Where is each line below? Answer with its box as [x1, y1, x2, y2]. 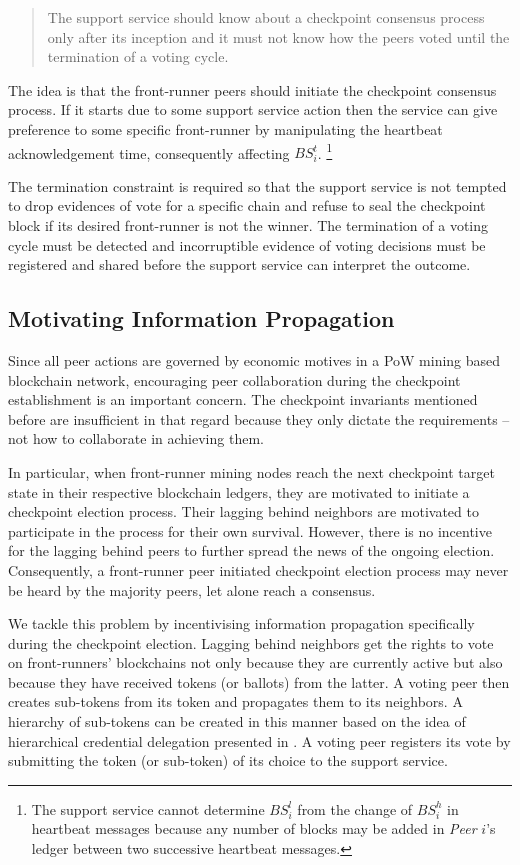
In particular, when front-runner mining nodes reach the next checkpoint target [8, 461, 495, 482]
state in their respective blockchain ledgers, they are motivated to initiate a [8, 481, 470, 502]
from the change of [297, 798, 413, 819]
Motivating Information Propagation [8, 303, 395, 334]
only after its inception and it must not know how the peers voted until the [47, 26, 510, 47]
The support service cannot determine [31, 798, 265, 819]
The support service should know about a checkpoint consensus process [47, 7, 485, 27]
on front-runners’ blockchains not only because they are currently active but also [8, 652, 503, 673]
